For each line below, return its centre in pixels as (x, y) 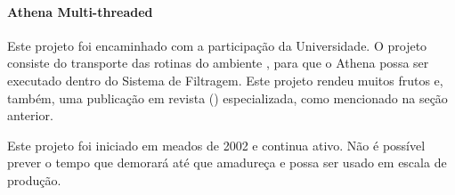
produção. (34, 179)
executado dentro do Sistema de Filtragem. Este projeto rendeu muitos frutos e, (225, 80)
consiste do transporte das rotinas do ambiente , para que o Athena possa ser (218, 63)
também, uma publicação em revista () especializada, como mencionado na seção (227, 97)
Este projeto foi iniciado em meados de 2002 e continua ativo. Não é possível (216, 145)
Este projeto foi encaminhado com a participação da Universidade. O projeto (217, 45)
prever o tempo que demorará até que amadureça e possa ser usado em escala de (227, 162)
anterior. (30, 115)
